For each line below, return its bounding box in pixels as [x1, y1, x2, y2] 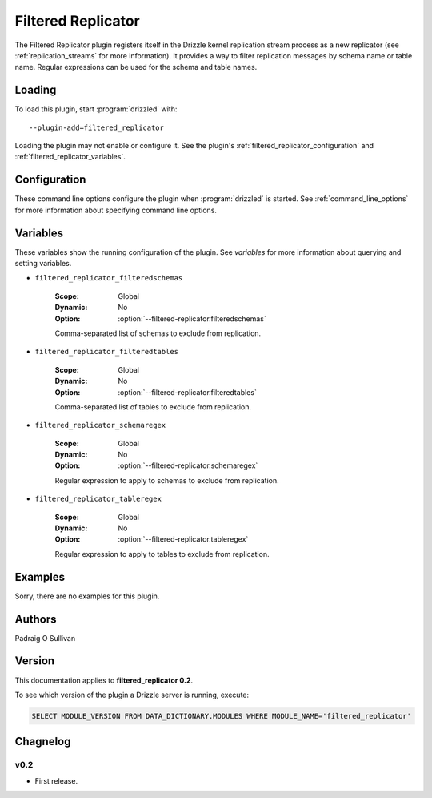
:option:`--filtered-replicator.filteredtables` [118, 387, 258, 397]
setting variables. [14, 259, 72, 268]
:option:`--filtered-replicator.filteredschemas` [118, 313, 267, 324]
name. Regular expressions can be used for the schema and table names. [14, 62, 258, 72]
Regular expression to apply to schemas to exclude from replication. [54, 475, 279, 485]
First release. [34, 776, 78, 785]
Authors [14, 612, 57, 626]
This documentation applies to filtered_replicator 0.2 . [14, 675, 194, 685]
